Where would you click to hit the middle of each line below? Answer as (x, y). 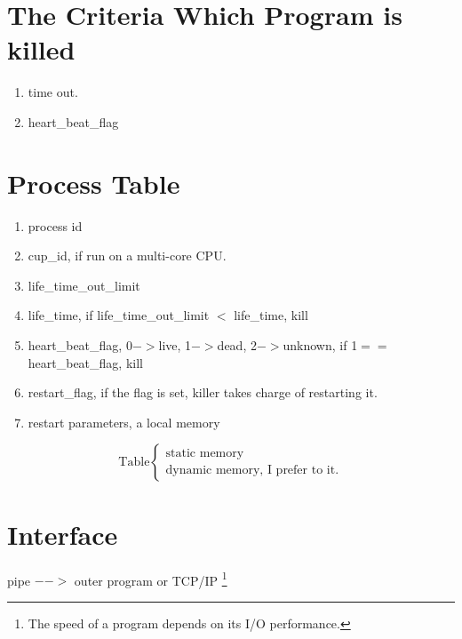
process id (55, 225)
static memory (205, 454)
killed (41, 49)
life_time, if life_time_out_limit (119, 315)
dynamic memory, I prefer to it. (252, 471)
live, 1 (175, 345)
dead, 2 (237, 345)
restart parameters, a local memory (124, 422)
